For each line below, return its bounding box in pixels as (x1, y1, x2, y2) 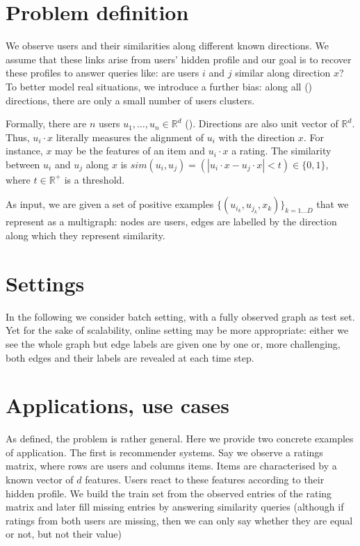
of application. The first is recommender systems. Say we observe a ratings (6, 444, 323, 459)
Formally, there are (6, 116, 87, 131)
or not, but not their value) (6, 527, 122, 541)
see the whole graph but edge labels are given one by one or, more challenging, (6, 336, 341, 351)
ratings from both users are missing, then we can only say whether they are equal (6, 513, 353, 527)
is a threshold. (64, 172, 125, 186)
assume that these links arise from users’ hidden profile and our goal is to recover (6, 51, 352, 66)
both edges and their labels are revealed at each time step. (6, 350, 254, 364)
